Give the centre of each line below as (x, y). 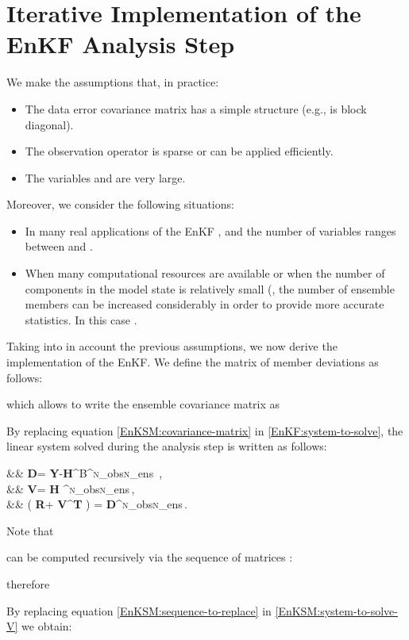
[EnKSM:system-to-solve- (336, 610)
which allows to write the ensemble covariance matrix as (143, 404)
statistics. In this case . (81, 319)
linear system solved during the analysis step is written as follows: (167, 446)
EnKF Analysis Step (121, 44)
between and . (59, 246)
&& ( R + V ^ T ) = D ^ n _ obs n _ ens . (97, 504)
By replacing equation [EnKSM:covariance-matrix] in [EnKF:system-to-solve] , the (205, 430)
